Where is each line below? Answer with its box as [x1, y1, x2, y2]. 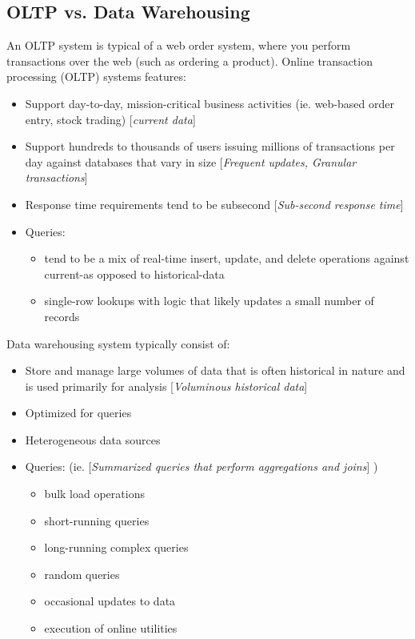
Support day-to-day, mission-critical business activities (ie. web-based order [25, 94, 394, 111]
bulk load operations [44, 485, 145, 502]
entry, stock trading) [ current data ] [25, 111, 196, 127]
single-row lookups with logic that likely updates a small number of [44, 292, 374, 309]
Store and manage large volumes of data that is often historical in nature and [25, 362, 405, 379]
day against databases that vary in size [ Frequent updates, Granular [25, 153, 357, 170]
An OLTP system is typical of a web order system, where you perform [6, 37, 351, 54]
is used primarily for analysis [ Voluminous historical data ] [25, 377, 308, 394]
